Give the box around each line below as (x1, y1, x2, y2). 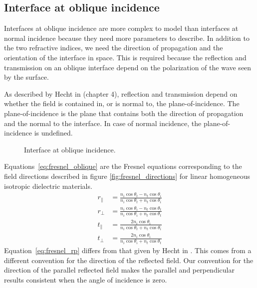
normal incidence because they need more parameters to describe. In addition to (4, 32, 250, 43)
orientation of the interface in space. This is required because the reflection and (4, 52, 247, 62)
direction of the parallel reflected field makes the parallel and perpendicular (4, 265, 235, 275)
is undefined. (34, 128, 73, 138)
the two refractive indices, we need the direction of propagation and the (4, 42, 223, 53)
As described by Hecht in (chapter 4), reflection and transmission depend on (4, 88, 238, 99)
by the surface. (4, 72, 49, 82)
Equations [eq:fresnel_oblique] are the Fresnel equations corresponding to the (4, 161, 242, 171)
